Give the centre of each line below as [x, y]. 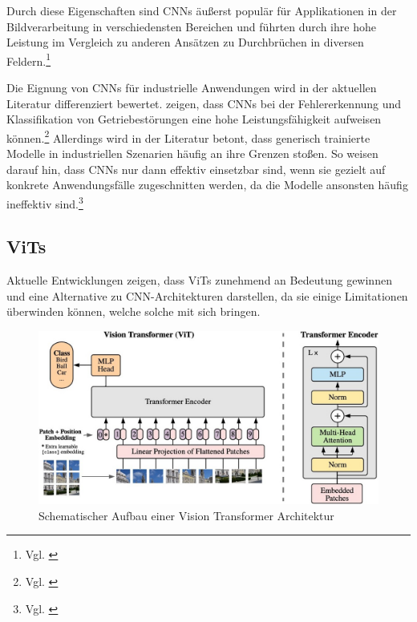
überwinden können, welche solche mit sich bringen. [134, 311]
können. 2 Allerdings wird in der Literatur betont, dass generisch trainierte [188, 136]
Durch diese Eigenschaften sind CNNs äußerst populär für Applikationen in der [202, 10]
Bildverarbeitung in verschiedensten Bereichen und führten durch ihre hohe [191, 26]
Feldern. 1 [29, 59]
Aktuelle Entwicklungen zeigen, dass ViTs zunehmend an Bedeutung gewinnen [199, 280]
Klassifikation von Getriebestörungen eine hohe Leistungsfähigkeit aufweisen [194, 119]
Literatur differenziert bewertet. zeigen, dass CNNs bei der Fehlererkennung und [204, 103]
